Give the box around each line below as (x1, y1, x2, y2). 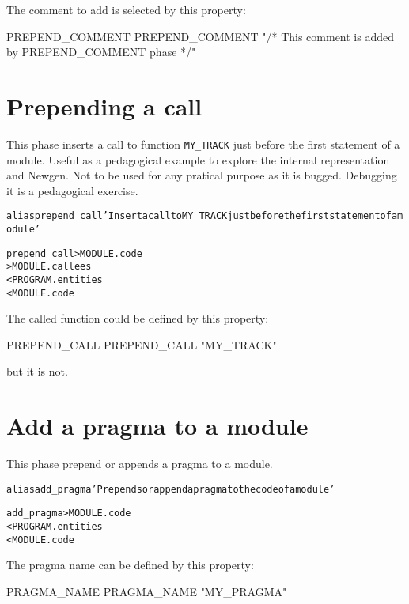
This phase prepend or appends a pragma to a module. (6, 455, 273, 472)
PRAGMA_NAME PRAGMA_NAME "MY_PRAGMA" (6, 583, 287, 599)
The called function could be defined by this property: (6, 310, 269, 327)
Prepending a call (6, 89, 203, 122)
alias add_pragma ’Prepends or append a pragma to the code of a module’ (6, 483, 335, 495)
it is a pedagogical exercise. (6, 182, 138, 198)
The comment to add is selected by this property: (6, 2, 246, 17)
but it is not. (6, 363, 68, 379)
